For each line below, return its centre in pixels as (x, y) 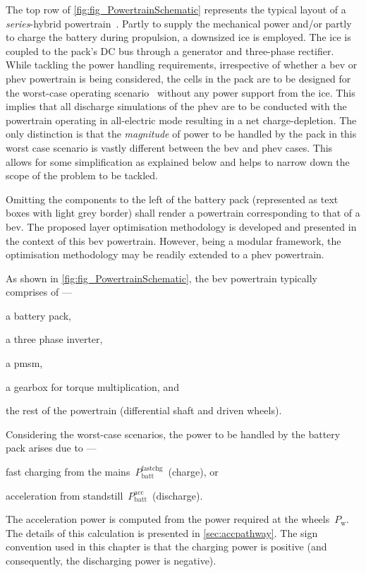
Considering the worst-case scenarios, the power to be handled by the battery (173, 434)
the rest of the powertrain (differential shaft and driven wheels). (144, 410)
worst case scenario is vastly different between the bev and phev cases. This (169, 147)
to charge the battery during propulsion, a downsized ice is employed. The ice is (178, 37)
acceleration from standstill (65, 495)
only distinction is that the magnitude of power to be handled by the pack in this (181, 134)
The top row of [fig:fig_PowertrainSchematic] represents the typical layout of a (176, 9)
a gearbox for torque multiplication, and (92, 386)
